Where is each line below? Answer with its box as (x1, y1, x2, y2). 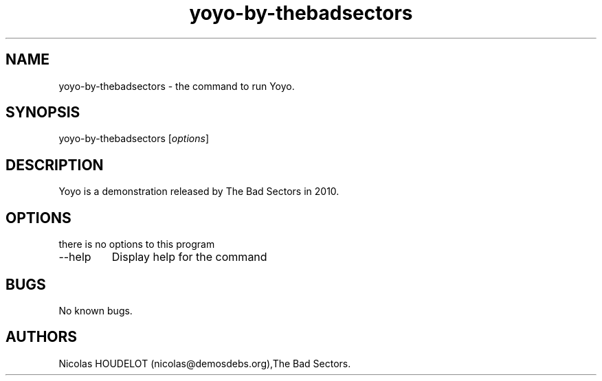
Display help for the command (111, 250, 267, 264)
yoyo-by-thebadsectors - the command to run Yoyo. (58, 80, 295, 92)
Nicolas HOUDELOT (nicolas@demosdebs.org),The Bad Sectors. (58, 357, 351, 369)
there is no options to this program (58, 238, 215, 251)
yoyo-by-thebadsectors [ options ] (58, 132, 209, 145)
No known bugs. (58, 304, 133, 316)
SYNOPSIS (5, 104, 80, 122)
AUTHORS (5, 328, 78, 346)
